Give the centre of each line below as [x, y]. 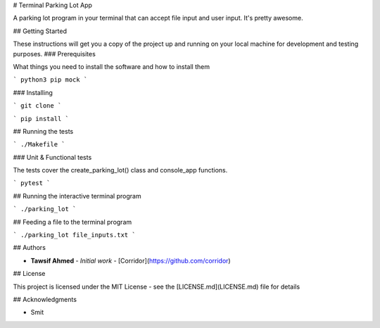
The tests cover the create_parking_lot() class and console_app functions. [120, 170]
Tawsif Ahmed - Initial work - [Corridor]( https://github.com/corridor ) [131, 260]
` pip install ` [41, 119]
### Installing [33, 92]
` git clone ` [37, 106]
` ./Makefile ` [39, 145]
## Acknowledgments [45, 299]
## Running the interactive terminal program [77, 196]
